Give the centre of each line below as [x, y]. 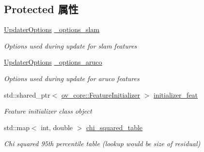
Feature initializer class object [48, 111]
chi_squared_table [115, 127]
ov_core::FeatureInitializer [101, 94]
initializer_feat [176, 94]
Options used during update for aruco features [72, 78]
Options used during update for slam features [71, 45]
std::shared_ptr [27, 94]
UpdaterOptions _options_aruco [53, 62]
